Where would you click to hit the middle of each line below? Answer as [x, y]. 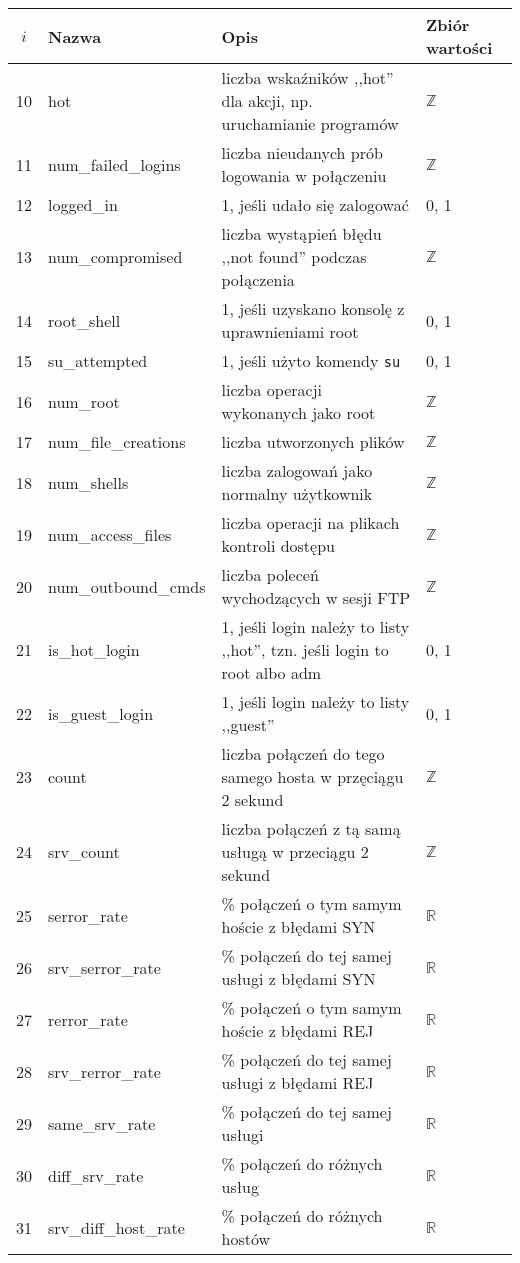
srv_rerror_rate [104, 1071]
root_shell [84, 320]
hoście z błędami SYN [298, 926]
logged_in [83, 204]
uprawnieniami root [290, 331]
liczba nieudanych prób [302, 152]
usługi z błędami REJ [297, 1082]
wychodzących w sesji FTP [316, 597]
